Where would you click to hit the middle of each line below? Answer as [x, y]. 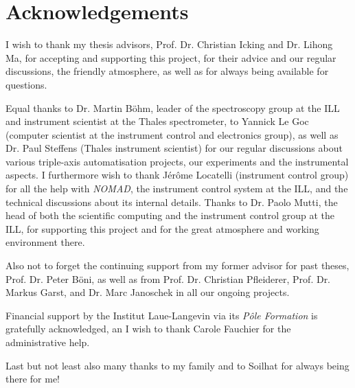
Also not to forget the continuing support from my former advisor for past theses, [177, 265]
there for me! [33, 379]
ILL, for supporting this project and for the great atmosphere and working [162, 228]
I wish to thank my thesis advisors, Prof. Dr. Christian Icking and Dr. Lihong [169, 44]
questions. [26, 84]
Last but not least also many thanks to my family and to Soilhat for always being [177, 365]
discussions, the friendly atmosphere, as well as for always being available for [167, 71]
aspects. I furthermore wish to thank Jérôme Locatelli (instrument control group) [177, 175]
